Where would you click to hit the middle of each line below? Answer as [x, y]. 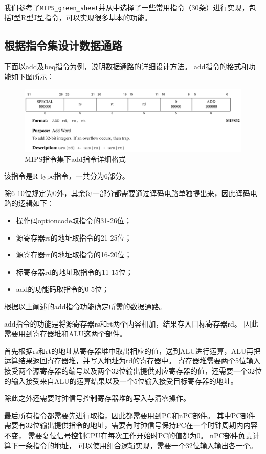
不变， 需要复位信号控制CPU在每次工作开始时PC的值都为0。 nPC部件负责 [128, 435]
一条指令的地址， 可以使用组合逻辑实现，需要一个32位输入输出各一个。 [138, 445]
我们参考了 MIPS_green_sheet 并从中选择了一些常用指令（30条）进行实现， [127, 7]
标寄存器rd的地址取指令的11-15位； [74, 272]
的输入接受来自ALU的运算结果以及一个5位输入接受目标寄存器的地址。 [121, 381]
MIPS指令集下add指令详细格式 [75, 158]
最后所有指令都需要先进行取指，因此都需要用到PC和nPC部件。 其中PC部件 [130, 415]
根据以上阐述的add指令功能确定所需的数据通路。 [85, 306]
